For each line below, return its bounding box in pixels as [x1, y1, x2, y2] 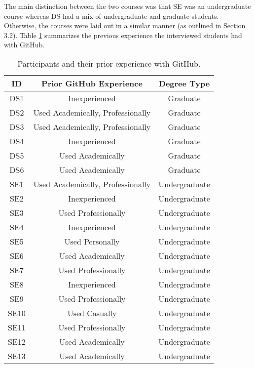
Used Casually [67, 307, 117, 319]
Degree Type [158, 77, 210, 89]
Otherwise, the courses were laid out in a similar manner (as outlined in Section [4, 20, 246, 31]
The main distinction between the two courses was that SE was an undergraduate [4, 1, 251, 11]
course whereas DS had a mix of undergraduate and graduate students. [4, 10, 219, 21]
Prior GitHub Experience [41, 77, 143, 89]
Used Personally [64, 235, 120, 247]
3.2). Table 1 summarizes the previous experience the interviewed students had [4, 30, 242, 40]
